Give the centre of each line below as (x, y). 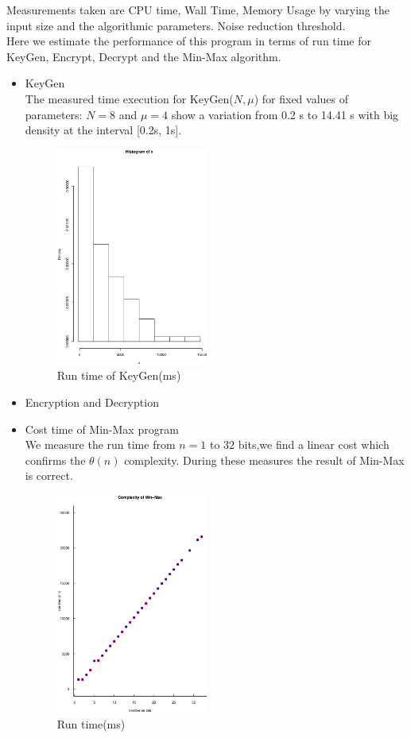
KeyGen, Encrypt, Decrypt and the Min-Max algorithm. (144, 56)
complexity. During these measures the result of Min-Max (264, 460)
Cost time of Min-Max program (102, 429)
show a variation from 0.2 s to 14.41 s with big (285, 114)
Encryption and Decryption (92, 402)
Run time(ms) (91, 723)
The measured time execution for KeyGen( (129, 98)
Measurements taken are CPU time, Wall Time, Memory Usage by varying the (198, 10)
